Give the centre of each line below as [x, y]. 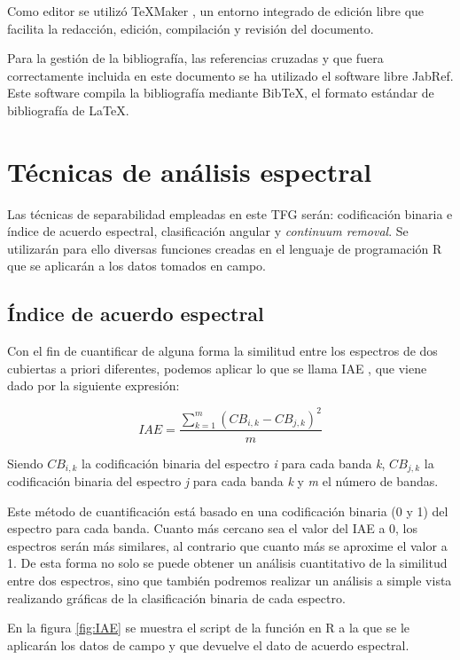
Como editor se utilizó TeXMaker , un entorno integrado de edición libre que [216, 11]
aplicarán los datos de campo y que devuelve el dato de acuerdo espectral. [208, 644]
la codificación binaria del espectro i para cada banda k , [234, 463]
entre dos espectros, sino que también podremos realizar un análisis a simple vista [230, 580]
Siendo [25, 463]
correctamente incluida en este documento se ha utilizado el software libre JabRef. [230, 75]
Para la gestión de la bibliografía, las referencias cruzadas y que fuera [195, 58]
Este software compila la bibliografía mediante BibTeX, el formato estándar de [221, 93]
